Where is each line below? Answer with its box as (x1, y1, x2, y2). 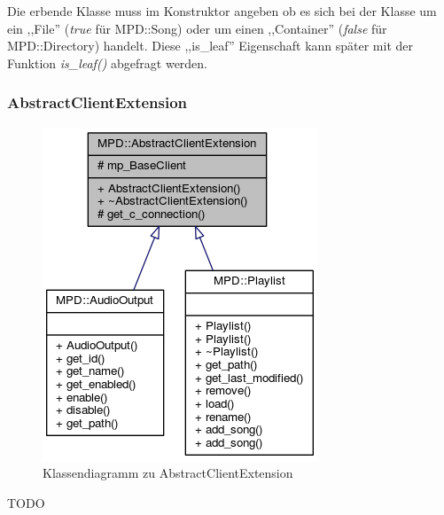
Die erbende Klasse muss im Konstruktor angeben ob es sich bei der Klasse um (7, 2, 437, 20)
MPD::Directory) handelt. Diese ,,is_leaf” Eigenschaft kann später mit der (7, 36, 414, 55)
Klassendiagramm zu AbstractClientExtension (43, 464, 293, 482)
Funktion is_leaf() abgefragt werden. (7, 53, 208, 72)
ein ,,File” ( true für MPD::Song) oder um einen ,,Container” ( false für (7, 19, 387, 37)
